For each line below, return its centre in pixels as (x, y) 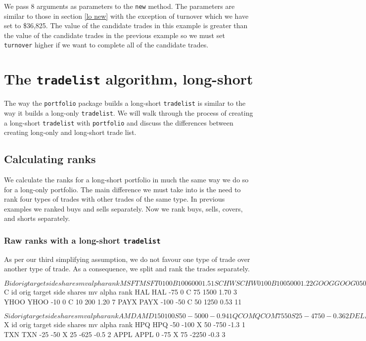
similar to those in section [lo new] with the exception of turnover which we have (126, 16)
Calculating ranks (50, 159)
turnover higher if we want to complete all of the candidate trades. (106, 45)
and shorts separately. (37, 218)
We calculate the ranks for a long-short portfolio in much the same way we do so (126, 180)
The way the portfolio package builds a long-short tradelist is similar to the (125, 103)
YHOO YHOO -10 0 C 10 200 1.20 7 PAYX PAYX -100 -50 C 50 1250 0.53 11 (123, 301)
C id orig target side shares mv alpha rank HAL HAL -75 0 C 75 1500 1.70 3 (120, 292)
